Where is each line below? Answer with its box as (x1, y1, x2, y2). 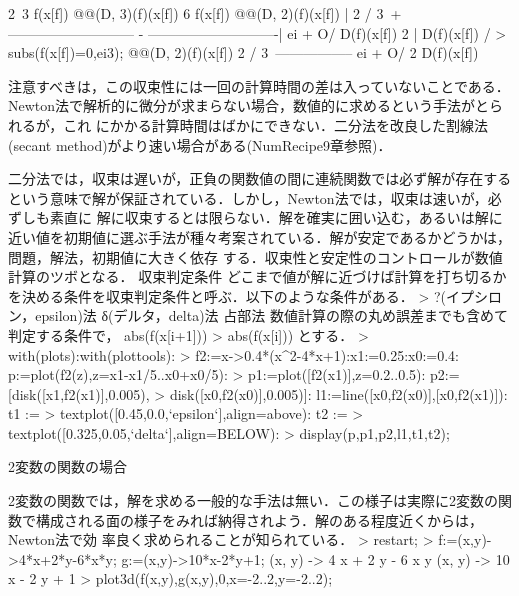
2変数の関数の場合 (8, 456, 127, 477)
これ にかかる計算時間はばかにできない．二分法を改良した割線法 (63, 114, 489, 135)
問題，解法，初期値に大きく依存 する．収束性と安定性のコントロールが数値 (8, 246, 503, 267)
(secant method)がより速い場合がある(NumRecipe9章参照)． (8, 134, 392, 155)
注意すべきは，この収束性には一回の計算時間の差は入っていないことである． (8, 75, 510, 96)
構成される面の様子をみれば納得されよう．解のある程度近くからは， (35, 509, 483, 530)
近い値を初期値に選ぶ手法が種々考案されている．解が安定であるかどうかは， (8, 226, 511, 247)
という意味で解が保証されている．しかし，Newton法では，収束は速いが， (8, 187, 488, 208)
